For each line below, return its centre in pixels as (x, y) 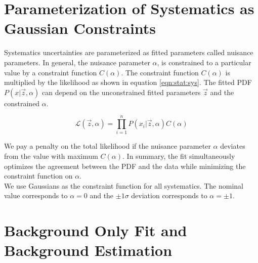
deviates (233, 146)
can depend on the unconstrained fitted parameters (121, 92)
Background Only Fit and (96, 230)
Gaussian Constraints (80, 28)
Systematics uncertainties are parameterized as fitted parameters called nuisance (129, 52)
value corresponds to (36, 195)
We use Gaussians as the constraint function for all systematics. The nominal (124, 185)
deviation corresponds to (169, 195)
